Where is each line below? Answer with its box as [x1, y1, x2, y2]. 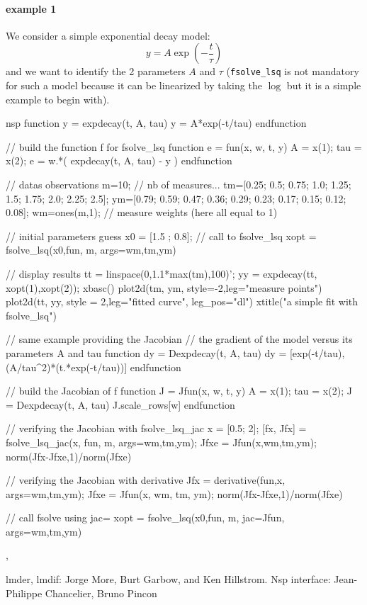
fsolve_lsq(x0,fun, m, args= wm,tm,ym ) [6, 242, 176, 257]
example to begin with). [6, 91, 110, 106]
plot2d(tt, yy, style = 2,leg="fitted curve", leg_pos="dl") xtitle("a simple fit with [6, 294, 358, 309]
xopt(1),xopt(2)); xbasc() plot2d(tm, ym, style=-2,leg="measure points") [6, 280, 322, 295]
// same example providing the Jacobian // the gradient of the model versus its [6, 332, 353, 346]
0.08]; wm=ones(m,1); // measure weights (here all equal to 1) [6, 205, 278, 220]
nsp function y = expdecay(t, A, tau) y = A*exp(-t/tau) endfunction [6, 115, 307, 130]
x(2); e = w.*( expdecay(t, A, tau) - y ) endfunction [6, 153, 232, 168]
